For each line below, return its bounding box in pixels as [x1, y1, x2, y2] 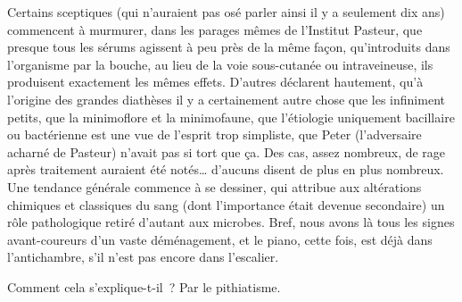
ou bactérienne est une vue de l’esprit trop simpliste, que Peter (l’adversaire [7, 125, 422, 144]
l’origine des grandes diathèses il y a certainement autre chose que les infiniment [7, 89, 445, 108]
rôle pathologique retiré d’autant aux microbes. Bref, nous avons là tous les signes [7, 213, 455, 231]
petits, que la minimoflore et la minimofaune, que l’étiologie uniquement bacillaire [7, 107, 455, 126]
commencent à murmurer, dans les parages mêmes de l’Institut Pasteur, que [7, 20, 423, 38]
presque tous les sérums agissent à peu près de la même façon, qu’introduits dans [7, 38, 450, 56]
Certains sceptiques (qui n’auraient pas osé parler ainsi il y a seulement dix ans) [7, 3, 445, 21]
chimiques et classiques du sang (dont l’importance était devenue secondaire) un [7, 195, 445, 214]
